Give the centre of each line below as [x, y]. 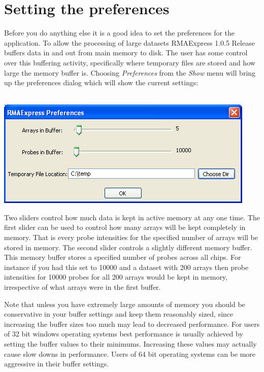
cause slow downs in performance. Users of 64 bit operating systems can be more [130, 353]
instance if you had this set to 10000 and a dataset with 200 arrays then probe [126, 267]
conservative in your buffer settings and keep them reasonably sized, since [119, 314]
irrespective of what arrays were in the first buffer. [82, 287]
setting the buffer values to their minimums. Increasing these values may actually [130, 344]
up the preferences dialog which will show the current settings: [101, 82]
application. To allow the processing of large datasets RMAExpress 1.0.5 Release [129, 42]
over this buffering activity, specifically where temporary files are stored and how [130, 62]
